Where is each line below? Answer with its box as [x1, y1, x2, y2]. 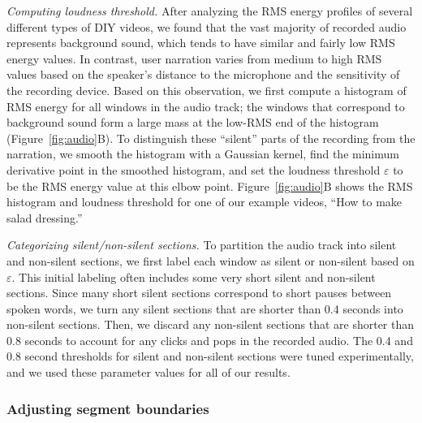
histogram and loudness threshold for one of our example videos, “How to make [6, 193, 403, 210]
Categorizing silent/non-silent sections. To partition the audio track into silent [6, 236, 397, 253]
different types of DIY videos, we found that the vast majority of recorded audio [6, 18, 407, 35]
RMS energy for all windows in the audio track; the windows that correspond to [6, 97, 405, 114]
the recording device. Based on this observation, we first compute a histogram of [6, 81, 407, 98]
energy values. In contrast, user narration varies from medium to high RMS [6, 50, 382, 67]
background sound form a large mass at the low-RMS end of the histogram [6, 114, 379, 131]
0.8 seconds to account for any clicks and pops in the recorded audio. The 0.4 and [6, 331, 413, 348]
